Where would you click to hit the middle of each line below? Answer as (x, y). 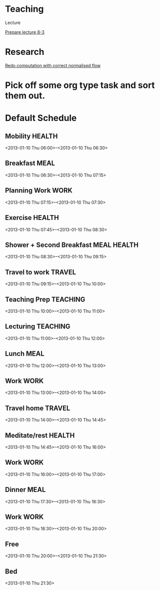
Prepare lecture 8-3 (25, 32)
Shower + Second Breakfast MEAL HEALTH (72, 245)
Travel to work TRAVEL (41, 272)
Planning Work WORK (39, 190)
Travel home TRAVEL (38, 408)
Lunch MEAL (25, 354)
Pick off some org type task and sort (80, 86)
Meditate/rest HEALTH (40, 435)
